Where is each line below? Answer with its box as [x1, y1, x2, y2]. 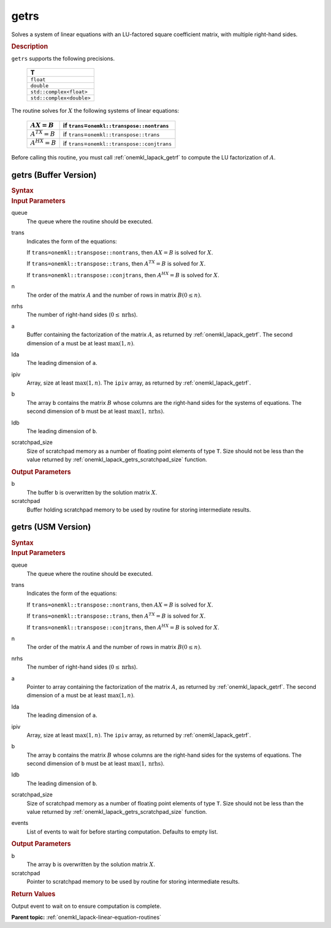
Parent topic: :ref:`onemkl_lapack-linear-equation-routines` [11, 913, 162, 921]
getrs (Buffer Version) [11, 169, 97, 180]
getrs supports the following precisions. [11, 55, 115, 62]
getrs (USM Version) [11, 522, 91, 532]
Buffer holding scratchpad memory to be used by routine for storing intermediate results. [26, 506, 251, 513]
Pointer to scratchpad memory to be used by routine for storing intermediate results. [26, 878, 240, 886]
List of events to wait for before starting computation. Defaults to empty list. [26, 828, 218, 835]
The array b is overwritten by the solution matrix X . [26, 861, 156, 868]
